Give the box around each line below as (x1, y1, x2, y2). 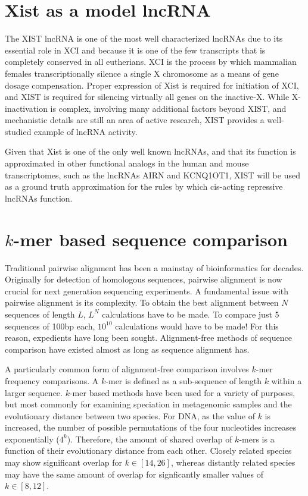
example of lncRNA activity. (34, 125, 138, 137)
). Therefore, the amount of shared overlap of (67, 432, 232, 445)
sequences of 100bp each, (5, 319, 95, 332)
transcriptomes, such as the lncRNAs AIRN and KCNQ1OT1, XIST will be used (5, 168, 300, 181)
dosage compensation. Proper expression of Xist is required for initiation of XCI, (5, 79, 299, 91)
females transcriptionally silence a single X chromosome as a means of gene (5, 67, 279, 79)
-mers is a (239, 432, 275, 445)
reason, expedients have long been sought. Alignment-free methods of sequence (5, 331, 292, 344)
